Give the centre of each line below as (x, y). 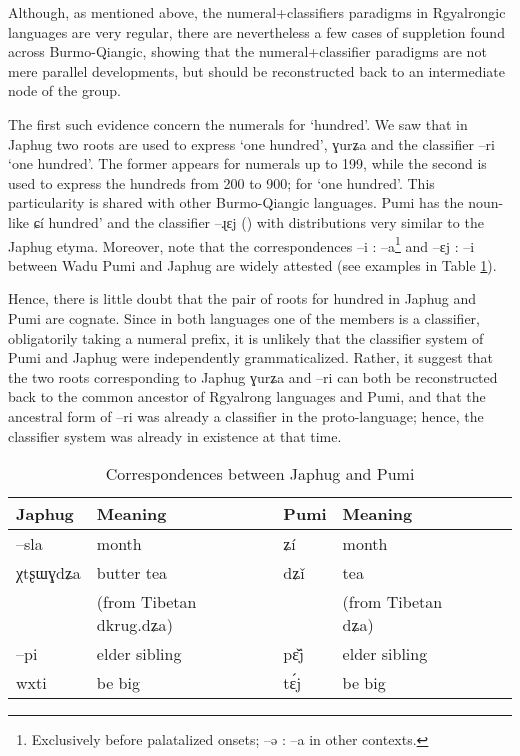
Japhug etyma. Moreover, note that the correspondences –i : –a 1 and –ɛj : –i (241, 244)
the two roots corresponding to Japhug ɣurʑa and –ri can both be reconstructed (253, 376)
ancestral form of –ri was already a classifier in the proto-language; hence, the (246, 415)
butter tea (132, 573)
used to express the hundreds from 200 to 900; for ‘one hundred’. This (221, 182)
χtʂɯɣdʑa (48, 573)
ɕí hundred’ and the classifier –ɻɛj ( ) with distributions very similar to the (258, 221)
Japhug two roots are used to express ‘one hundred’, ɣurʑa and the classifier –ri (252, 143)
